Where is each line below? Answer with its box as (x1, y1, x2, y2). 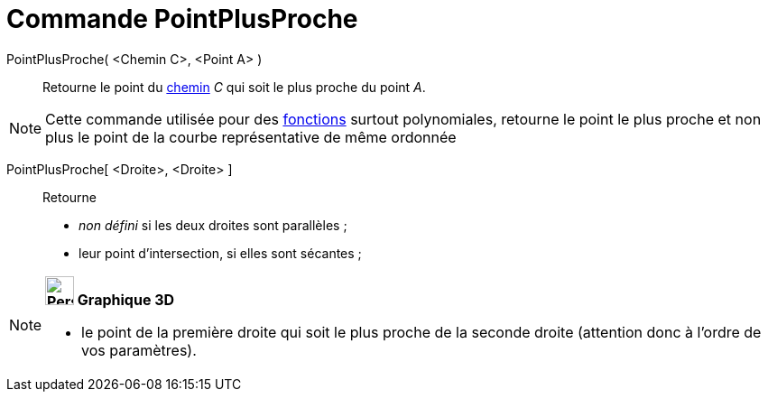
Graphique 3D (77, 290, 175, 309)
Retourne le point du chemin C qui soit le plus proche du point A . (42, 79, 426, 95)
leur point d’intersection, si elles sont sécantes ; (79, 245, 362, 261)
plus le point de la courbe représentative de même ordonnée (45, 127, 457, 146)
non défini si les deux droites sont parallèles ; (79, 217, 347, 233)
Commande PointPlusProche (6, 4, 358, 34)
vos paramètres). (81, 340, 197, 359)
